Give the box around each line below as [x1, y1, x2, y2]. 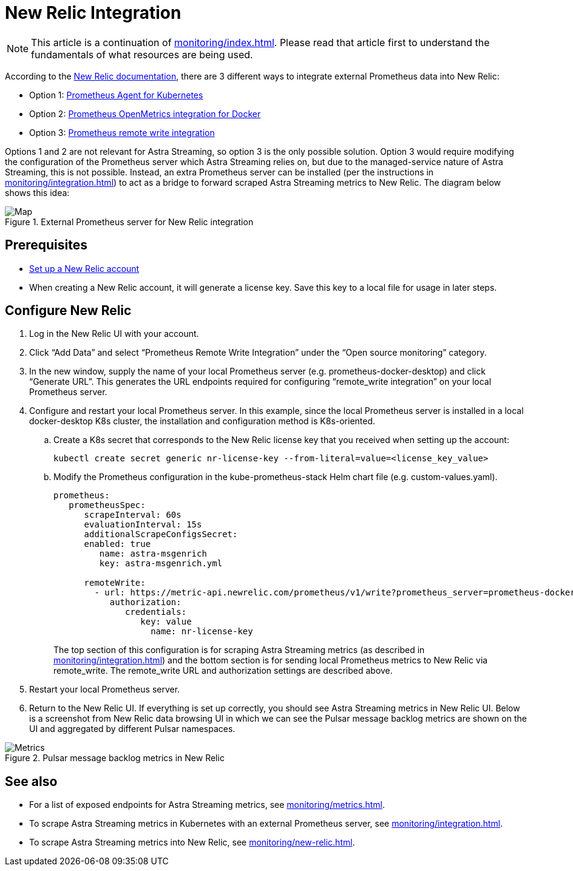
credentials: [125, 607, 187, 617]
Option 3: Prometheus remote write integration [29, 127, 215, 138]
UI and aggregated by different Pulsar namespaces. [29, 724, 236, 734]
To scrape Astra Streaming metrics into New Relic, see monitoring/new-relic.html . [29, 837, 355, 848]
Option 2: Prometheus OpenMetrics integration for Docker [29, 108, 261, 119]
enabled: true [84, 539, 151, 549]
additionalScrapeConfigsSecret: [84, 529, 238, 540]
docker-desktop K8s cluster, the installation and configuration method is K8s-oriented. [29, 416, 376, 427]
